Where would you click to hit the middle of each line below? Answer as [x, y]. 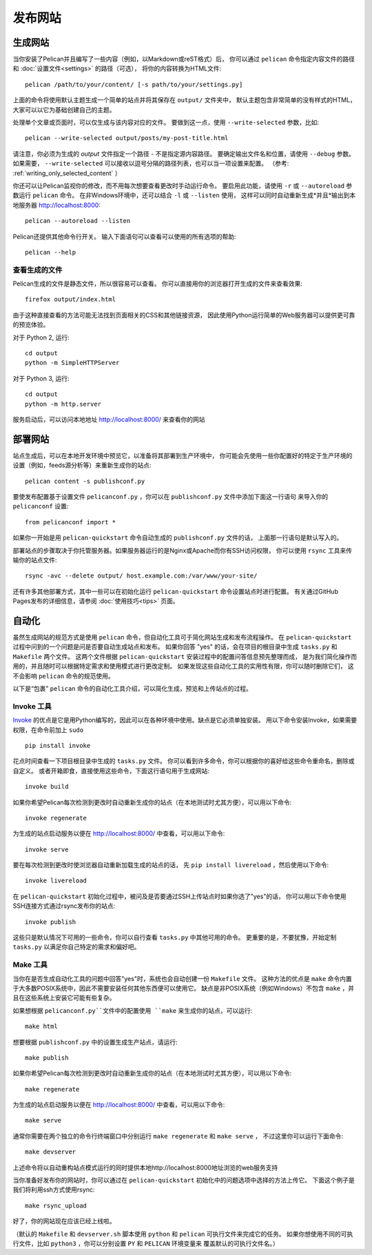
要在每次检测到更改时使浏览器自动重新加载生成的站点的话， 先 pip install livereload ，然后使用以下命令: [171, 865]
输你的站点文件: [35, 560]
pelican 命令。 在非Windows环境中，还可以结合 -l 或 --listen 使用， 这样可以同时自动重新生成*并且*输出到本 [194, 195]
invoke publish [51, 922]
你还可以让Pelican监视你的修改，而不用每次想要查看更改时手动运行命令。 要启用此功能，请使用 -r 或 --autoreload [178, 186]
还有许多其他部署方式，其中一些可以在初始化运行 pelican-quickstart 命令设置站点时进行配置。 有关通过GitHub [176, 591]
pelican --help [51, 252]
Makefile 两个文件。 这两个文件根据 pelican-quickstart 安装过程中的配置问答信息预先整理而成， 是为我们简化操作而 [185, 656]
